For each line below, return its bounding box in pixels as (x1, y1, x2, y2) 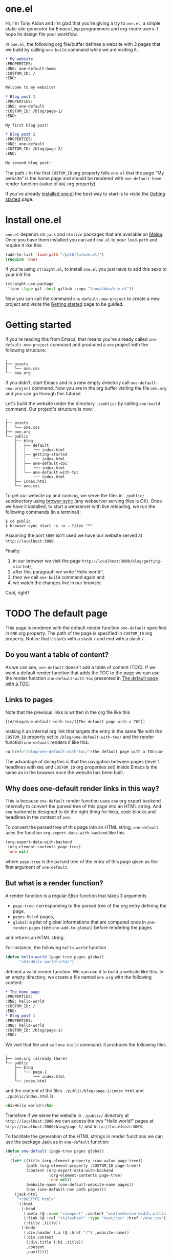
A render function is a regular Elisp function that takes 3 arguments (5, 893, 147, 899)
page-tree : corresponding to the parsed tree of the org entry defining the (12, 902, 167, 908)
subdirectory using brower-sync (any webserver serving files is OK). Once (5, 498, 162, 504)
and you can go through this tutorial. (5, 391, 82, 397)
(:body (21, 1226, 36, 1231)
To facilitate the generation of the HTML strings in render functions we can (5, 1133, 163, 1140)
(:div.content (24, 1235, 54, 1240)
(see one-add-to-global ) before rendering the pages (41, 924, 152, 931)
